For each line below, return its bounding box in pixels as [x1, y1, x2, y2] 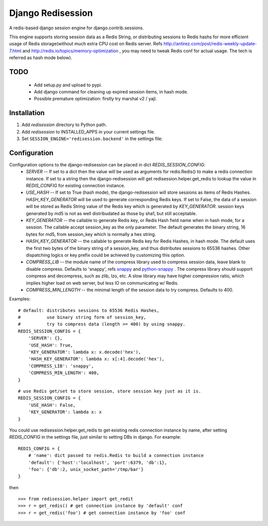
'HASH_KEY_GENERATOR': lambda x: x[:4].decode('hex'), [28, 356, 165, 362]
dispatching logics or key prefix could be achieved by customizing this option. [26, 252, 186, 258]
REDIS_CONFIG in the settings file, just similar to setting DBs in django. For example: [9, 434, 181, 440]
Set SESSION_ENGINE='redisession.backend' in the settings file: [21, 136, 163, 142]
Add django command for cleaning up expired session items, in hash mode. [34, 88, 189, 94]
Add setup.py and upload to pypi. [34, 82, 102, 88]
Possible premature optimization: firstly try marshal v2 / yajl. [34, 96, 157, 102]
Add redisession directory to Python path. [21, 122, 107, 128]
